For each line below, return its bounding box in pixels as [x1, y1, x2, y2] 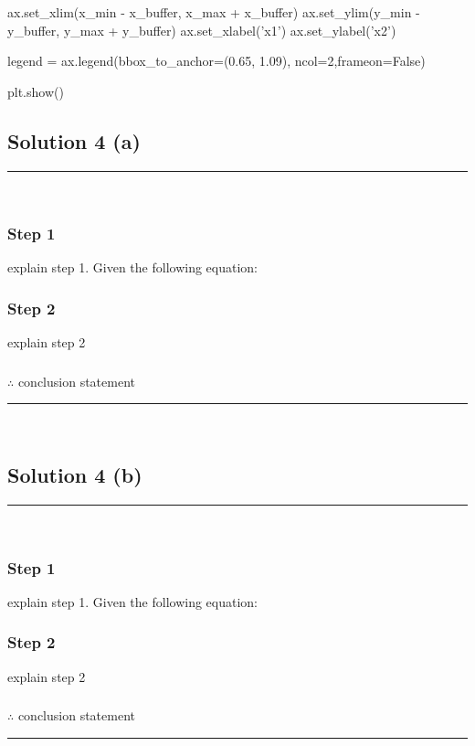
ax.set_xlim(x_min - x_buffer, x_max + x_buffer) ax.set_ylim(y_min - [7, 3, 420, 21]
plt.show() [7, 81, 64, 101]
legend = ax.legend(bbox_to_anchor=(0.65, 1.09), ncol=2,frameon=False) [7, 51, 426, 70]
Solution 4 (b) [7, 461, 142, 489]
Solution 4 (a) [7, 126, 141, 155]
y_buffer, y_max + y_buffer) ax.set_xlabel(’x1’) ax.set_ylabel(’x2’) [7, 20, 396, 39]
